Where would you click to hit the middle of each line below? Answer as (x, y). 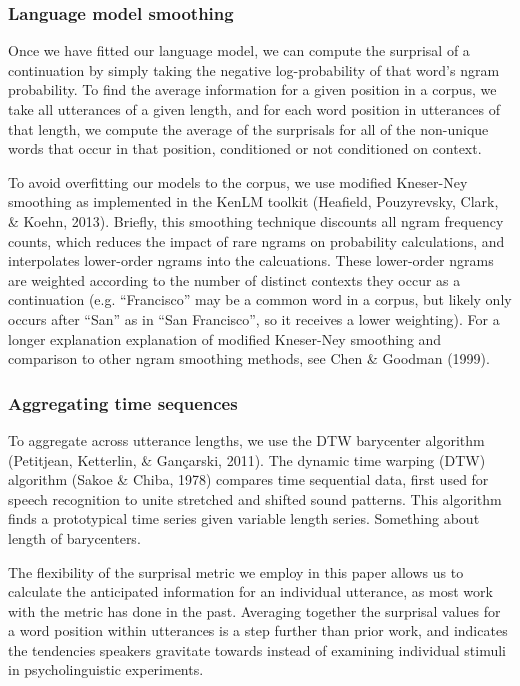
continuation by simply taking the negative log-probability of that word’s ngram (254, 69)
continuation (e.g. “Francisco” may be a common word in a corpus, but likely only (260, 299)
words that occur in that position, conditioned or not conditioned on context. (245, 148)
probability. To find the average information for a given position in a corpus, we (252, 89)
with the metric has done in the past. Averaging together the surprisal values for (254, 610)
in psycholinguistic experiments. (106, 669)
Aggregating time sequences (123, 402)
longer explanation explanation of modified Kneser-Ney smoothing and (225, 338)
